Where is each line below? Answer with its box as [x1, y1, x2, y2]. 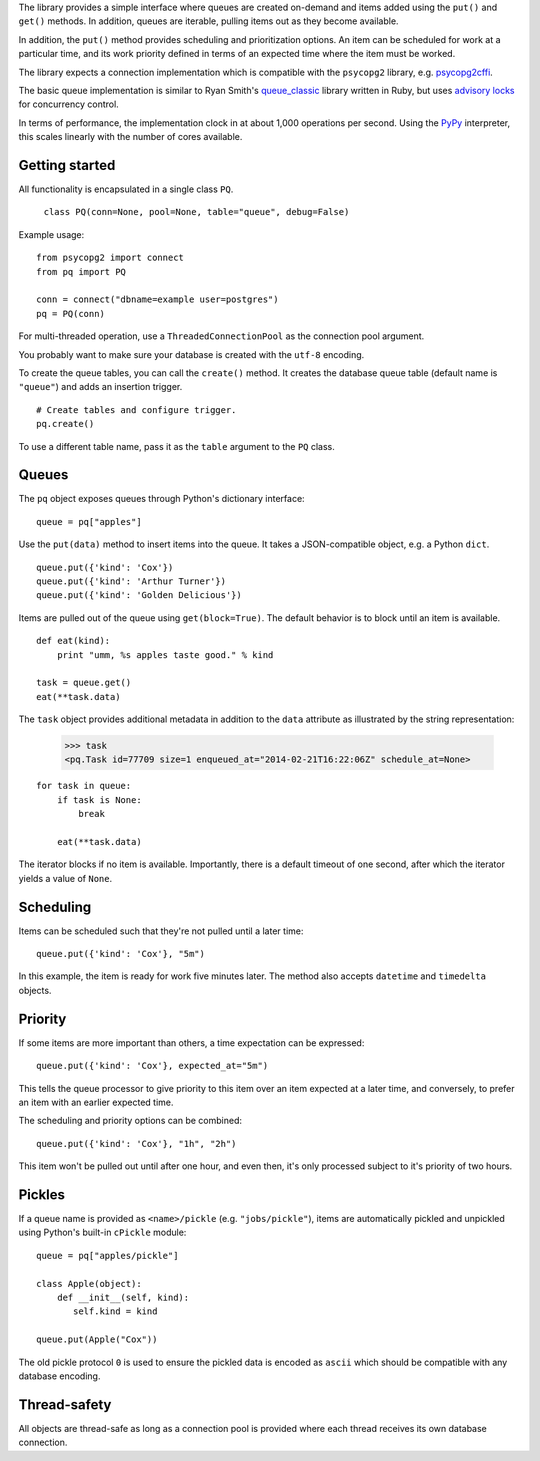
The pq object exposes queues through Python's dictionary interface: [18, 493, 305, 505]
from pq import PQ [36, 266, 127, 277]
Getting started [18, 156, 116, 174]
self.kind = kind [73, 1306, 158, 1317]
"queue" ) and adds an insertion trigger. [18, 381, 183, 393]
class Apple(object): [36, 1278, 142, 1289]
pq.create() [36, 418, 95, 430]
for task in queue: [36, 780, 132, 792]
